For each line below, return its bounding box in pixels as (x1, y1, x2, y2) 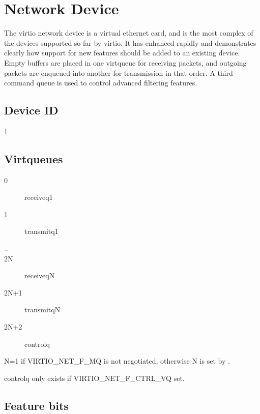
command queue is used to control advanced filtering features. (4, 77, 197, 88)
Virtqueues (4, 151, 63, 166)
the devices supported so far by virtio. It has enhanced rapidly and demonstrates (4, 37, 256, 48)
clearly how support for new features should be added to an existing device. (4, 47, 240, 58)
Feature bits (4, 397, 69, 413)
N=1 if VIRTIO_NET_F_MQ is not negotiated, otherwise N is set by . (4, 356, 230, 366)
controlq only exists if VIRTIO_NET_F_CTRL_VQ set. (4, 372, 185, 383)
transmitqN (24, 304, 61, 315)
